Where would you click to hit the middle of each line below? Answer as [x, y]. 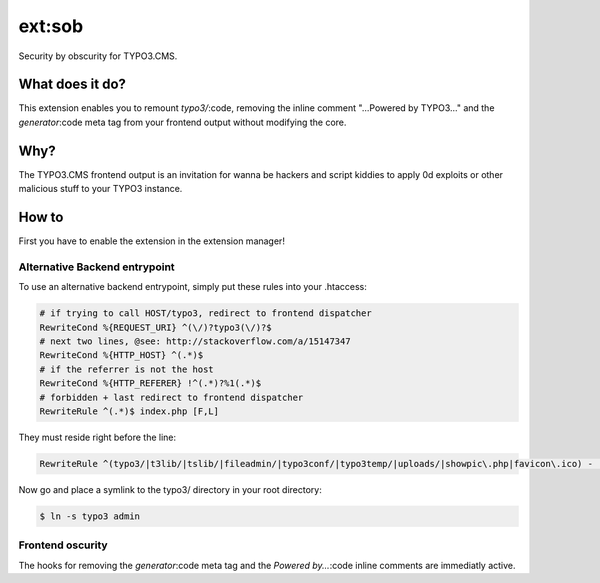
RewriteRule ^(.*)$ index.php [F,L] [129, 411]
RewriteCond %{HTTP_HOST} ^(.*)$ [121, 355]
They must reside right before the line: [97, 437]
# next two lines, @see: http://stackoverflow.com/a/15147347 [195, 341]
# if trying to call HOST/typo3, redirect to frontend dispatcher [205, 313]
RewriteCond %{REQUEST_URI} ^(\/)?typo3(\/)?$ [155, 327]
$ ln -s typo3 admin [89, 516]
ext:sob [51, 26]
